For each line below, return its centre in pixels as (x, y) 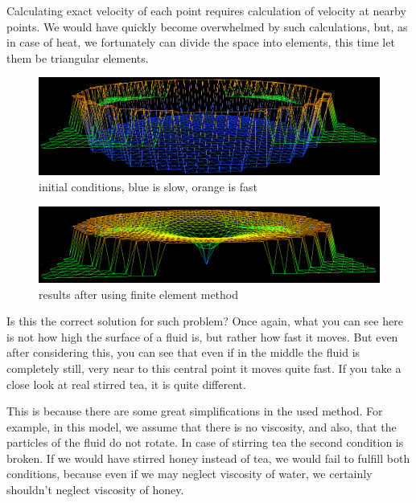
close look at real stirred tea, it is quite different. (126, 384)
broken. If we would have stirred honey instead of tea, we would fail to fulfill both (208, 458)
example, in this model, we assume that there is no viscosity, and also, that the (202, 426)
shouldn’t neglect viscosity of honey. (95, 490)
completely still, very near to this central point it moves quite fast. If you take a (204, 368)
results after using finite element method (139, 294)
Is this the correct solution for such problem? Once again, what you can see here (205, 321)
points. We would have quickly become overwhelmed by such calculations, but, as (207, 26)
